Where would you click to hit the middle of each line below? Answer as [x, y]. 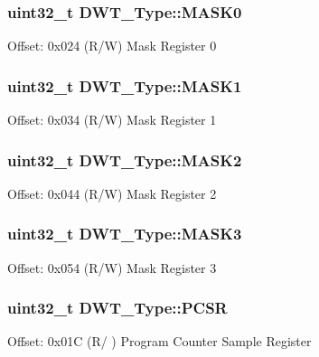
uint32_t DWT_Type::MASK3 [125, 234]
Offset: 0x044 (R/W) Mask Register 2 [112, 193]
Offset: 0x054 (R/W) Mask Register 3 [112, 267]
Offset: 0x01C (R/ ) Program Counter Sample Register [159, 341]
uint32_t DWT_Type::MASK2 [125, 160]
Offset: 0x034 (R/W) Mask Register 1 [112, 120]
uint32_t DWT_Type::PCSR [117, 308]
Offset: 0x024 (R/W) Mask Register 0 [112, 46]
